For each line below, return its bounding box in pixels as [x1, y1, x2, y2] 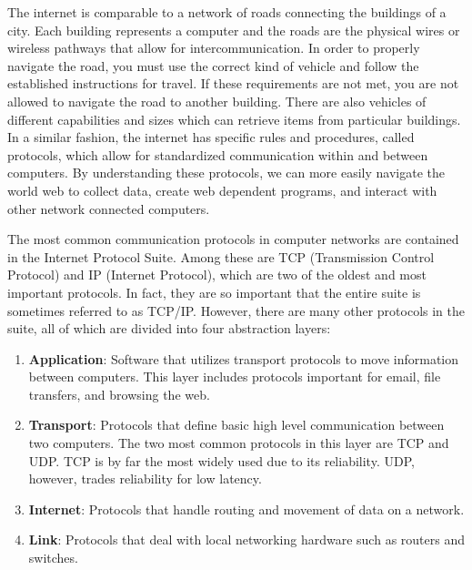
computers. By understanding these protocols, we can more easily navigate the [7, 163, 445, 182]
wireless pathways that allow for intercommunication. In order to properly [7, 38, 420, 57]
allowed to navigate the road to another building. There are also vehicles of [7, 91, 427, 110]
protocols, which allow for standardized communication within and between [7, 145, 428, 164]
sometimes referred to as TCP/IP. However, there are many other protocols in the [7, 300, 466, 320]
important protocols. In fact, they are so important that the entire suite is [7, 282, 421, 301]
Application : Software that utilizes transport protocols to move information [28, 349, 459, 368]
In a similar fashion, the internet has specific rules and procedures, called [7, 127, 415, 147]
